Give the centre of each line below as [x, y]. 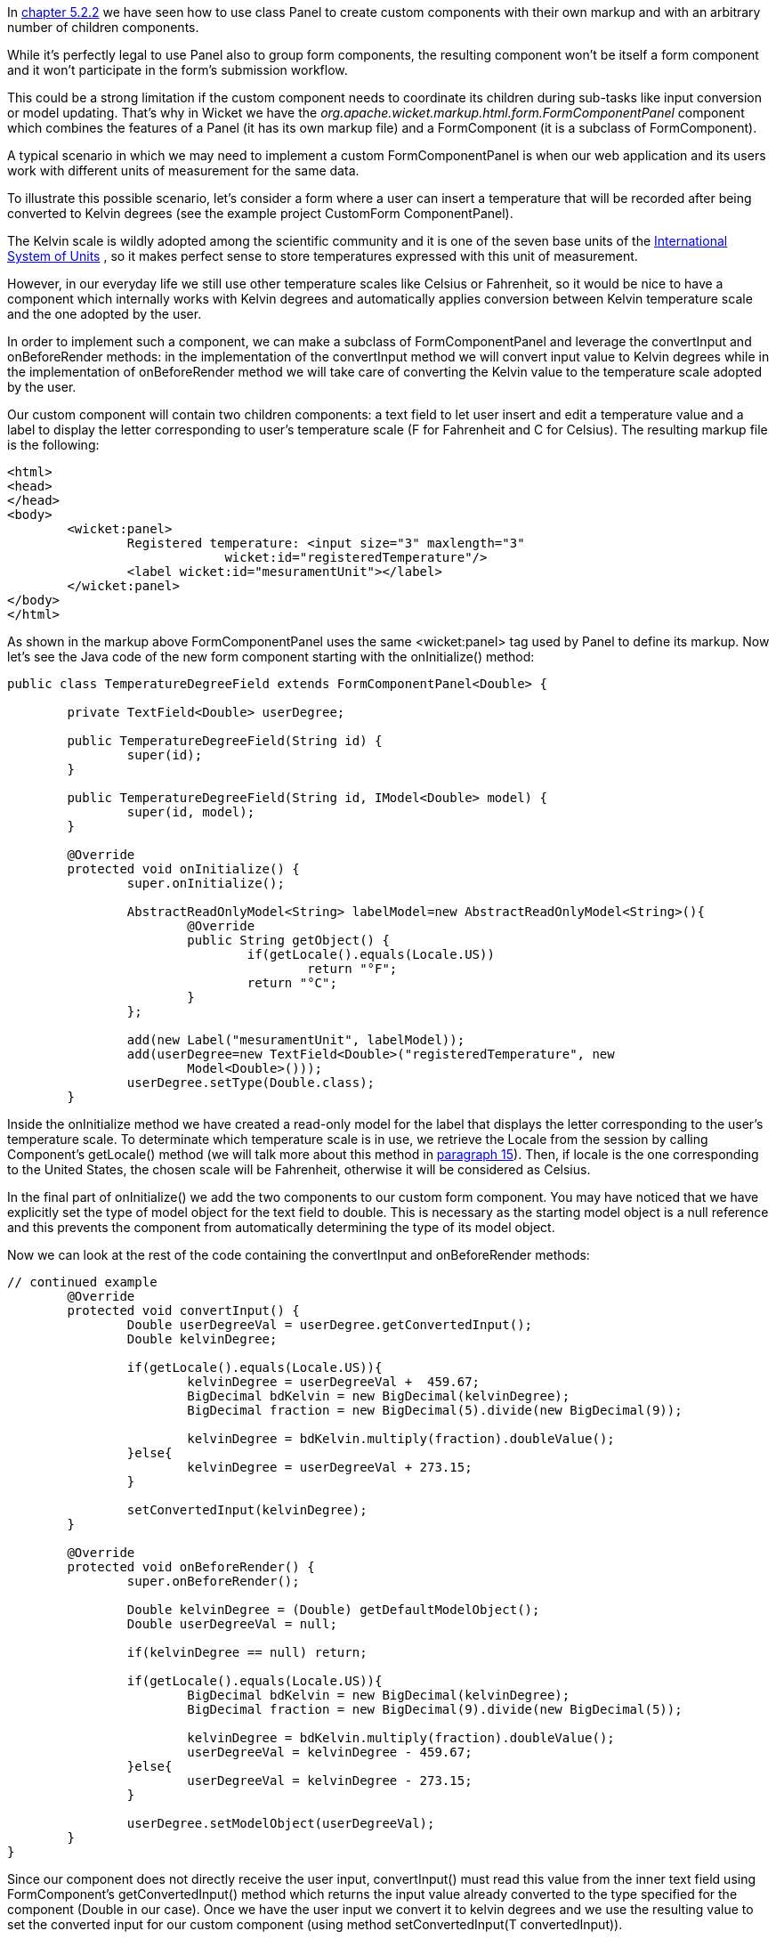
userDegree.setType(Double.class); [251, 1083]
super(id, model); [191, 812]
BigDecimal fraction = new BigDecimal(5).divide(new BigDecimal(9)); [435, 1410]
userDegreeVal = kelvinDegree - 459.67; [330, 1752]
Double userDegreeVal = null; [232, 1624]
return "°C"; [292, 983]
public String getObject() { [288, 940]
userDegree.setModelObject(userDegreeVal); [281, 1823]
